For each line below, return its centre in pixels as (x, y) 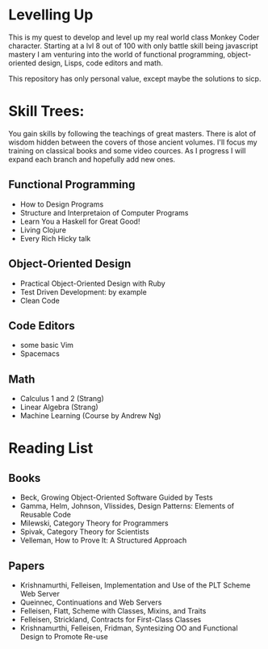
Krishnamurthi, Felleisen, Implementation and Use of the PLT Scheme (135, 585)
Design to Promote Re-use (64, 636)
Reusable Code (45, 515)
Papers (27, 565)
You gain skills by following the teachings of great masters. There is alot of (132, 133)
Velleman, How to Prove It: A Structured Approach (103, 540)
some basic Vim (47, 345)
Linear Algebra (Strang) (59, 407)
